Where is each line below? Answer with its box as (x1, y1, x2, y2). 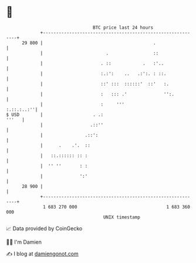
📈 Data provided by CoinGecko (6, 225, 83, 232)
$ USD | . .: (6, 111, 104, 118)
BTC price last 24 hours (93, 25, 154, 30)
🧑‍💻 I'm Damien (6, 238, 42, 245)
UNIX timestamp (103, 214, 141, 220)
